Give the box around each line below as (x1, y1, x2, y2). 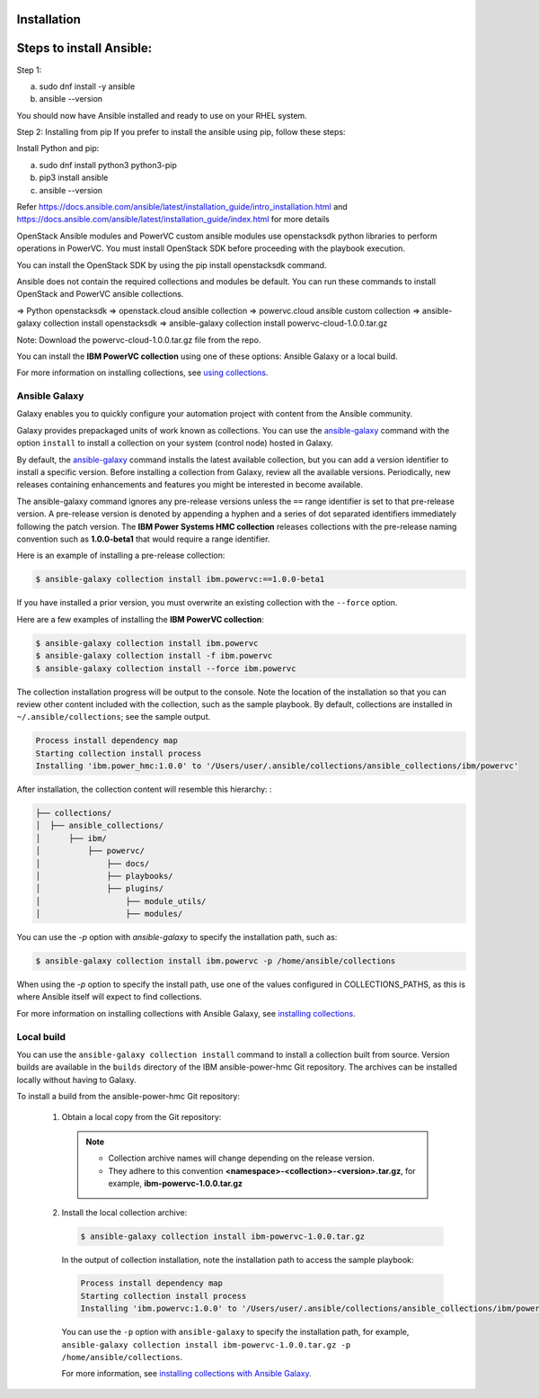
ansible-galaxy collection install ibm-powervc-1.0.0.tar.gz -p (61, 1340, 351, 1349)
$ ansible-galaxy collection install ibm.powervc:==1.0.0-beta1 (35, 574, 325, 585)
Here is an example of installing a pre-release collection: (16, 550, 225, 561)
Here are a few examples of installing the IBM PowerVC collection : (16, 614, 265, 624)
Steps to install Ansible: (16, 40, 153, 56)
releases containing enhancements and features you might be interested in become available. (16, 479, 364, 490)
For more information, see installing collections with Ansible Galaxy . (61, 1368, 312, 1379)
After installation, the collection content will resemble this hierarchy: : (16, 784, 273, 795)
